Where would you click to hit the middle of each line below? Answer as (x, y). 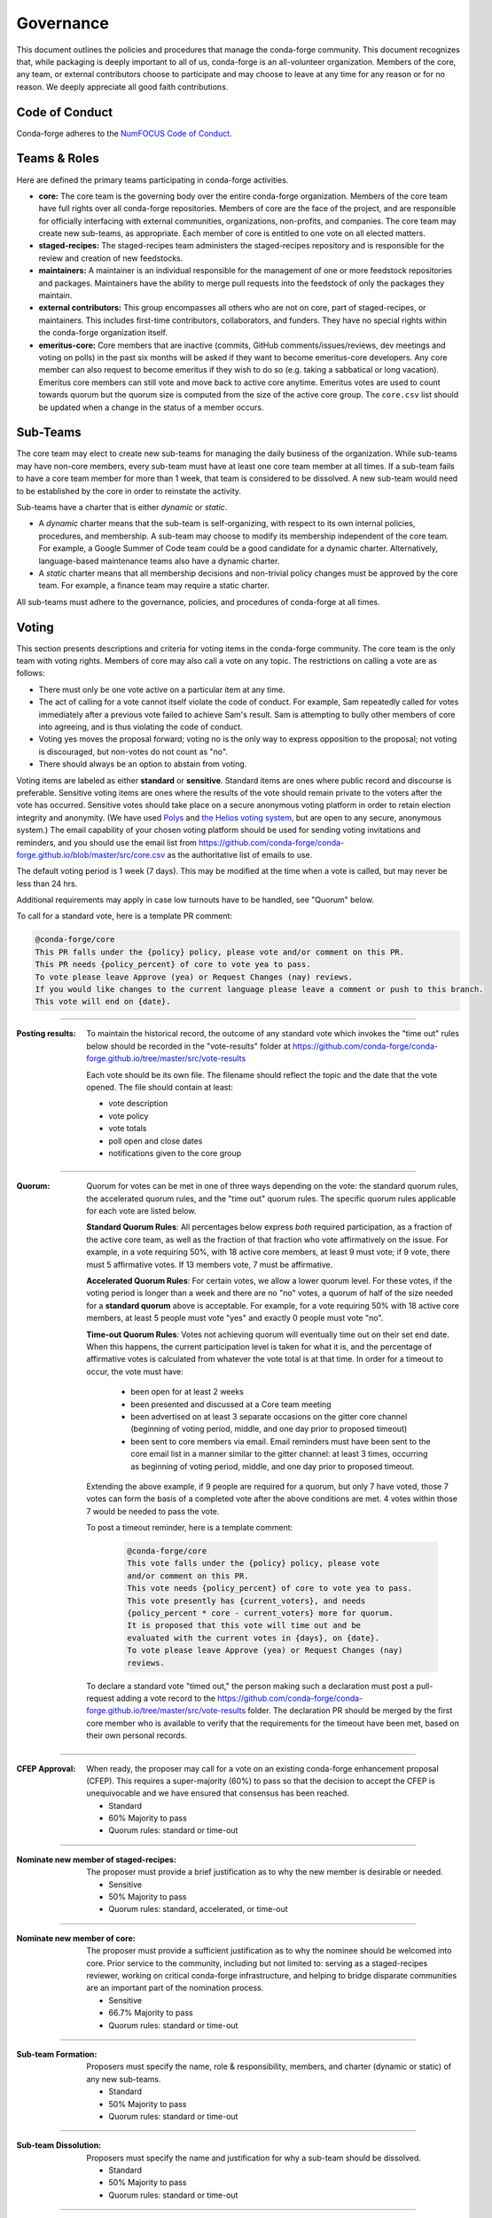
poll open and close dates (156, 1141)
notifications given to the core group (175, 1152)
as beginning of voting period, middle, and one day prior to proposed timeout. (273, 1466)
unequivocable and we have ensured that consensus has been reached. (218, 1793)
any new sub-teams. (124, 2079)
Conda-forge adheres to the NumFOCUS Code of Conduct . (124, 133)
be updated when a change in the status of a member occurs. (152, 407)
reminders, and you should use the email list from (106, 842)
